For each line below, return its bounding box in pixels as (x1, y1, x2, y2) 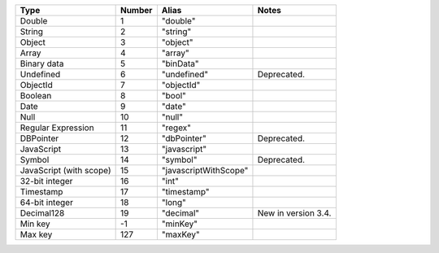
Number (120, 5, 153, 15)
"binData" (161, 58, 199, 69)
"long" (161, 197, 186, 207)
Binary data (20, 58, 64, 69)
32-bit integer (20, 176, 73, 186)
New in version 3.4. (257, 207, 332, 219)
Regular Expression (20, 122, 94, 133)
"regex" (161, 122, 191, 133)
